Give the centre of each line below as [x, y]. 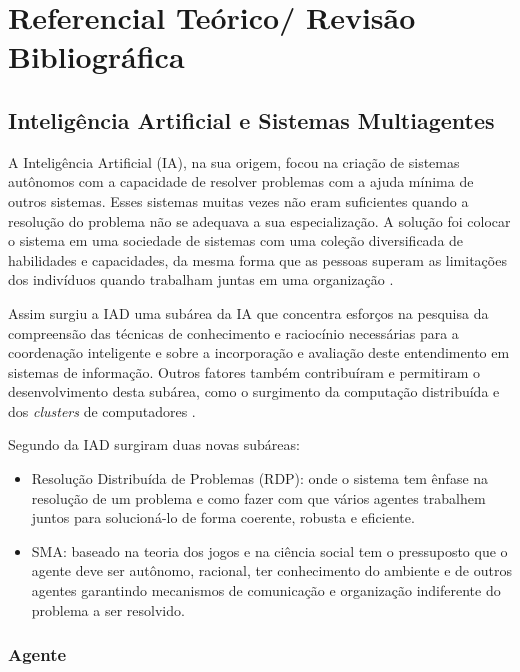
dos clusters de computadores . [102, 410]
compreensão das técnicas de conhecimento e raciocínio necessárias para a [233, 332]
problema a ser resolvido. [108, 609]
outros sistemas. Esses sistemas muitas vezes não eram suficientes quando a [238, 200]
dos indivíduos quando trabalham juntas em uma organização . [201, 279]
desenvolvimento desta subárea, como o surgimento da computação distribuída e [254, 391]
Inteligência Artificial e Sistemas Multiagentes [251, 119]
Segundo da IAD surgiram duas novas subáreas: [154, 444]
